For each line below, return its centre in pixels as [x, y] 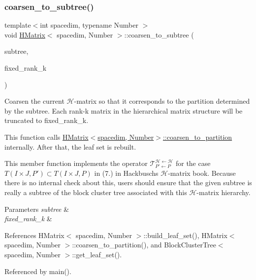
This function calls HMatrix [47, 137]
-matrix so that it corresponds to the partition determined [162, 101]
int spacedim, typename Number [89, 25]
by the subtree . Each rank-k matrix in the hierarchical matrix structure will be [124, 110]
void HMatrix [25, 34]
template [18, 25]
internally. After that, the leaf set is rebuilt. [70, 146]
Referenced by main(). [38, 271]
